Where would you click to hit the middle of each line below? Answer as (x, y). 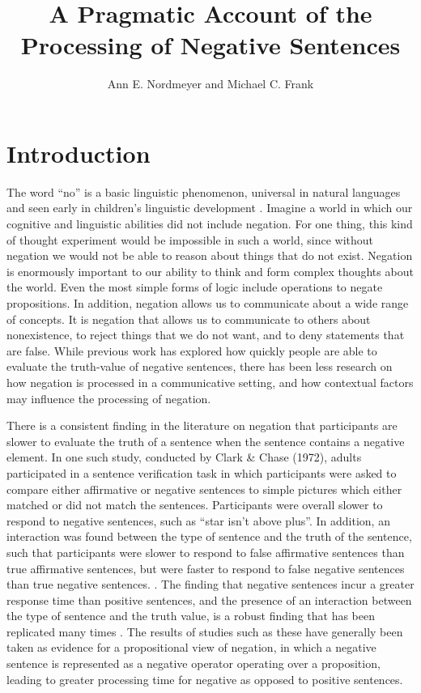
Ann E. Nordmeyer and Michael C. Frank (210, 84)
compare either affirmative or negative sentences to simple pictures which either (204, 489)
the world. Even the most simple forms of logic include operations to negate (195, 287)
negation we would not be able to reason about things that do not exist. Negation (210, 255)
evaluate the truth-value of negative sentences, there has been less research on (200, 366)
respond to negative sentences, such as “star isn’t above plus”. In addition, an (198, 520)
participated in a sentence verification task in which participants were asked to (202, 472)
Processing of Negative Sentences (210, 45)
